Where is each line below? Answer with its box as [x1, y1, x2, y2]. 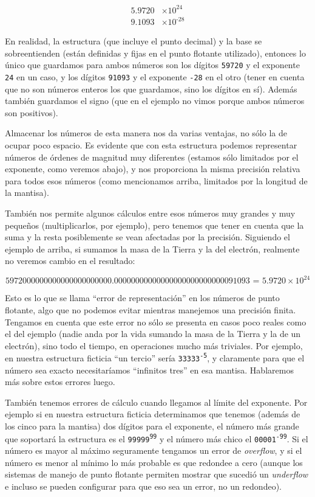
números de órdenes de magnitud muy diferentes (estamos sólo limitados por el [5, 150, 299, 163]
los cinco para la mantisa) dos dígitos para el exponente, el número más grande [5, 420, 299, 433]
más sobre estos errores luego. [5, 375, 115, 388]
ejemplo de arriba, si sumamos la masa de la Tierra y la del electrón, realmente [5, 242, 300, 255]
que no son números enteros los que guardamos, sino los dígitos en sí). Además [5, 82, 297, 95]
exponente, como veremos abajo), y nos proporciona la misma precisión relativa [5, 162, 300, 175]
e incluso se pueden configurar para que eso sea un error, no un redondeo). [5, 479, 282, 492]
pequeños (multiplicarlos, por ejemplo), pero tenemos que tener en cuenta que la [5, 218, 304, 231]
